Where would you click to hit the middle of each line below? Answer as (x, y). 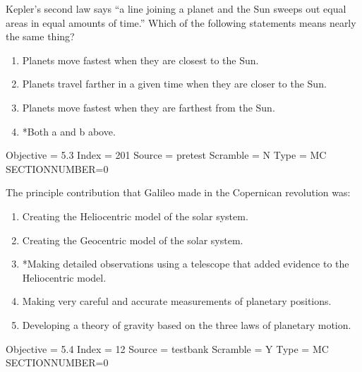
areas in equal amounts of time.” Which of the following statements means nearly (181, 22)
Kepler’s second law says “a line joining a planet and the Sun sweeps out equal (176, 8)
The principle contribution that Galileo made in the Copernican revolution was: (178, 192)
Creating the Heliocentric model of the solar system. (135, 216)
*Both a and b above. (69, 131)
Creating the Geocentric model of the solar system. (133, 240)
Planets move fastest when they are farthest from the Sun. (149, 107)
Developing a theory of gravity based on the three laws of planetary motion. (187, 324)
